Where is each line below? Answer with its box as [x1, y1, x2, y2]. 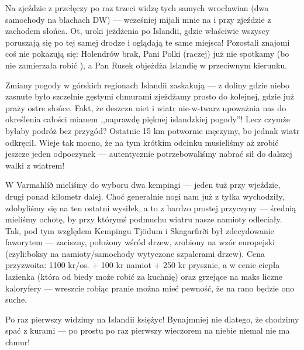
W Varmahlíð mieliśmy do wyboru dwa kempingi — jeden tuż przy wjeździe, [5, 179, 281, 191]
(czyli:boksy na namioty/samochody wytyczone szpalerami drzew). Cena [5, 247, 265, 259]
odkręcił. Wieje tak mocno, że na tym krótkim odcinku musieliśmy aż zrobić [5, 136, 279, 148]
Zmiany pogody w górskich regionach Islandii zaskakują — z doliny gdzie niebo [5, 78, 290, 91]
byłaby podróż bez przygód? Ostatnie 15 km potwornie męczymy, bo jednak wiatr [5, 124, 300, 136]
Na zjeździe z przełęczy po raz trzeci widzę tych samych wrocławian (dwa [5, 2, 269, 13]
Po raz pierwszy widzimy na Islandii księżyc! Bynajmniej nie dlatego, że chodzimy [5, 313, 299, 325]
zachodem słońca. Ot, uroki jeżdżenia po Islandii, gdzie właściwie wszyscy [5, 25, 270, 37]
